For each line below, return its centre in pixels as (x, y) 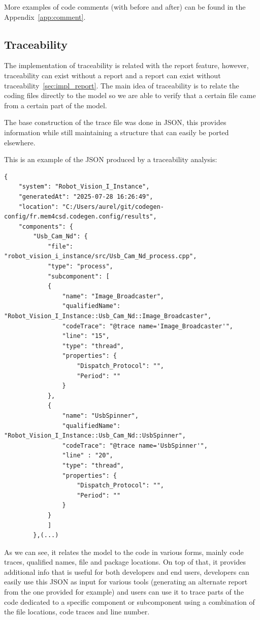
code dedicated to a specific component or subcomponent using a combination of (129, 601)
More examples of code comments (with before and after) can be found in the (125, 7)
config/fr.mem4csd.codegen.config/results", (80, 217)
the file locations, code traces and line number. (77, 612)
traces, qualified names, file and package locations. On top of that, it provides (125, 562)
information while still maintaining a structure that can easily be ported (117, 132)
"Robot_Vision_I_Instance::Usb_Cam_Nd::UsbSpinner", (95, 436)
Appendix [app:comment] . (45, 17)
